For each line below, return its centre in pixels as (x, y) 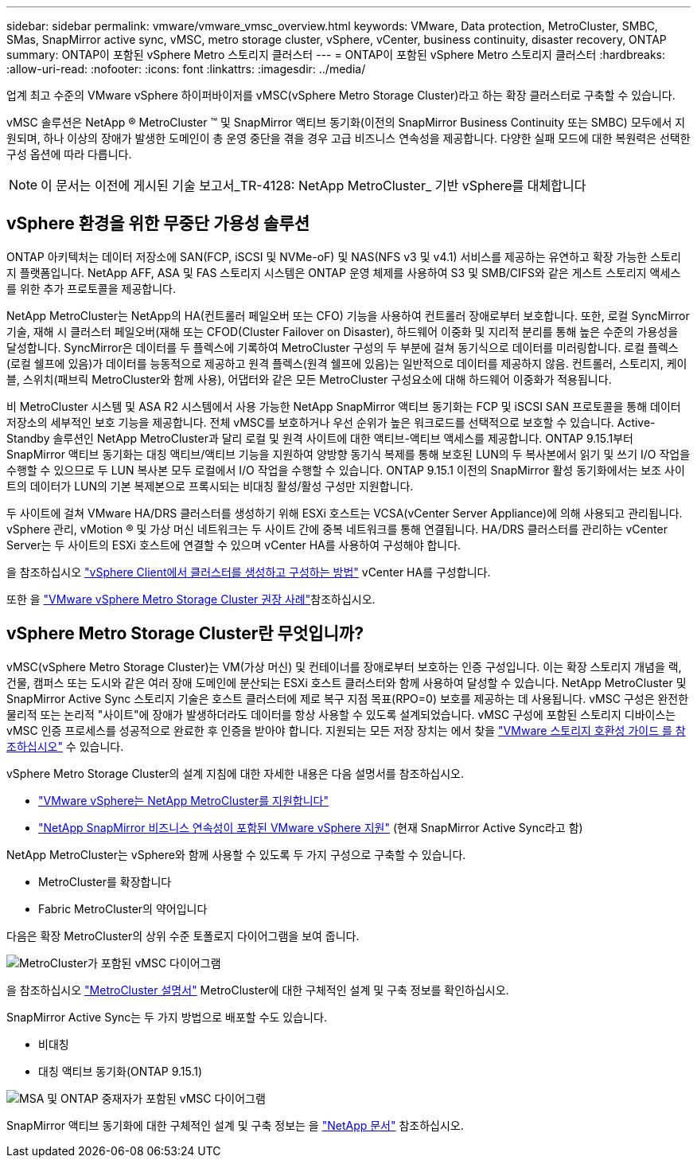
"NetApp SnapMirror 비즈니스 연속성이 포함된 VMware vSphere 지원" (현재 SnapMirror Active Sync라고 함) (311, 827)
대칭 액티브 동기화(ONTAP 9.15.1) (121, 1071)
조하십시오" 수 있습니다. (65, 746)
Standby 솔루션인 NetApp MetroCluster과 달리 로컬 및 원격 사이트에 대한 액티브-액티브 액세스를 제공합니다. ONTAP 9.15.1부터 (320, 438)
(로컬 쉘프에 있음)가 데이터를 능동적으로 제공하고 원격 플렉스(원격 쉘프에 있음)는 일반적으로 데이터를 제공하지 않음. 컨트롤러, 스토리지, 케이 (347, 363)
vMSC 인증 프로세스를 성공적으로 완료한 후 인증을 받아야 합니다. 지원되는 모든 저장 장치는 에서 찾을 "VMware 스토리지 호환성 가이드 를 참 (346, 730)
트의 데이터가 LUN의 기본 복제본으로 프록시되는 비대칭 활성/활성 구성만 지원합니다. (210, 486)
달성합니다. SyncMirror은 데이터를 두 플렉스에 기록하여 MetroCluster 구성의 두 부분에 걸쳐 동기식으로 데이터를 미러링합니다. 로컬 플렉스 (343, 347)
